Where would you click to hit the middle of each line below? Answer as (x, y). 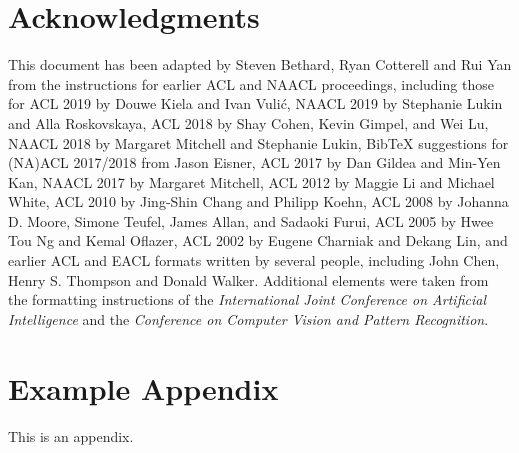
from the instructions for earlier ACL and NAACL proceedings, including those (251, 83)
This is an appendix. (71, 435)
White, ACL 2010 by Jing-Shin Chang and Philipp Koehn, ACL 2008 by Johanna (258, 201)
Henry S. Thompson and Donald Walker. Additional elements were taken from (248, 279)
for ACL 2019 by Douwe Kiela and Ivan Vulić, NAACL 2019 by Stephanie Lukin (255, 103)
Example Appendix (143, 387)
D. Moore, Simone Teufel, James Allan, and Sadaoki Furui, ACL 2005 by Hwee (251, 220)
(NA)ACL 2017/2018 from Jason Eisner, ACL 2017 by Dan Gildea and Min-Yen (254, 162)
